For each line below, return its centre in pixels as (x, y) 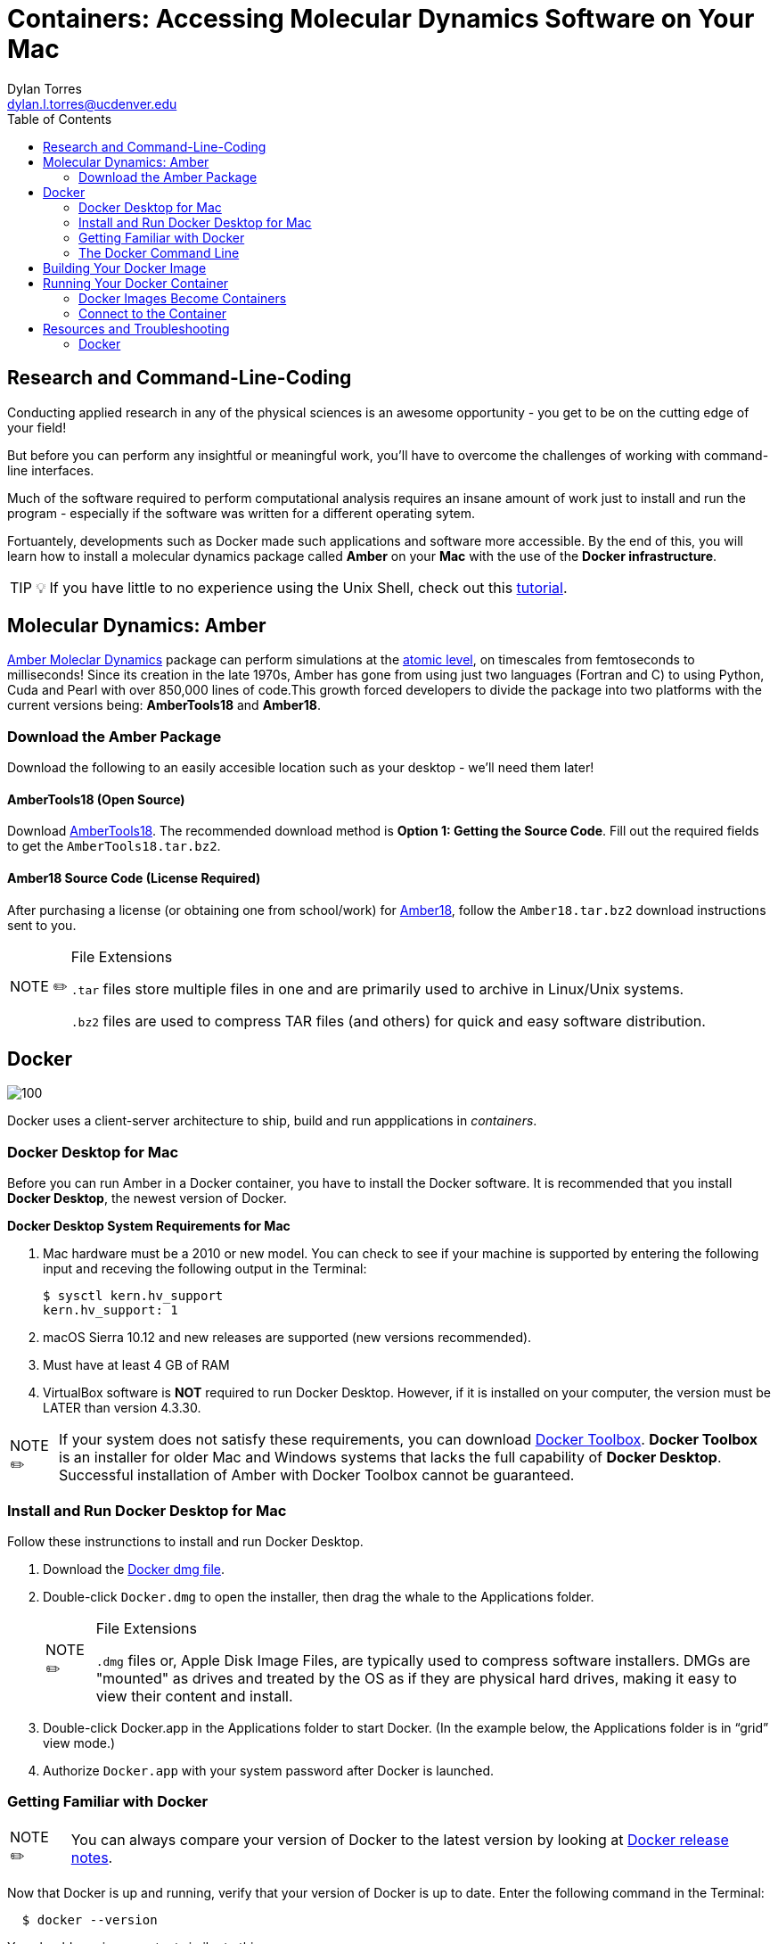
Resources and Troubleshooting (136, 328)
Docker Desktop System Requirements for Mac (149, 1226)
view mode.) (79, 1742)
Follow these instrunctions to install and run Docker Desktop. (185, 1541)
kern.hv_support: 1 (111, 1310)
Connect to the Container (153, 313)
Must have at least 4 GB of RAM (136, 1365)
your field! (37, 427)
